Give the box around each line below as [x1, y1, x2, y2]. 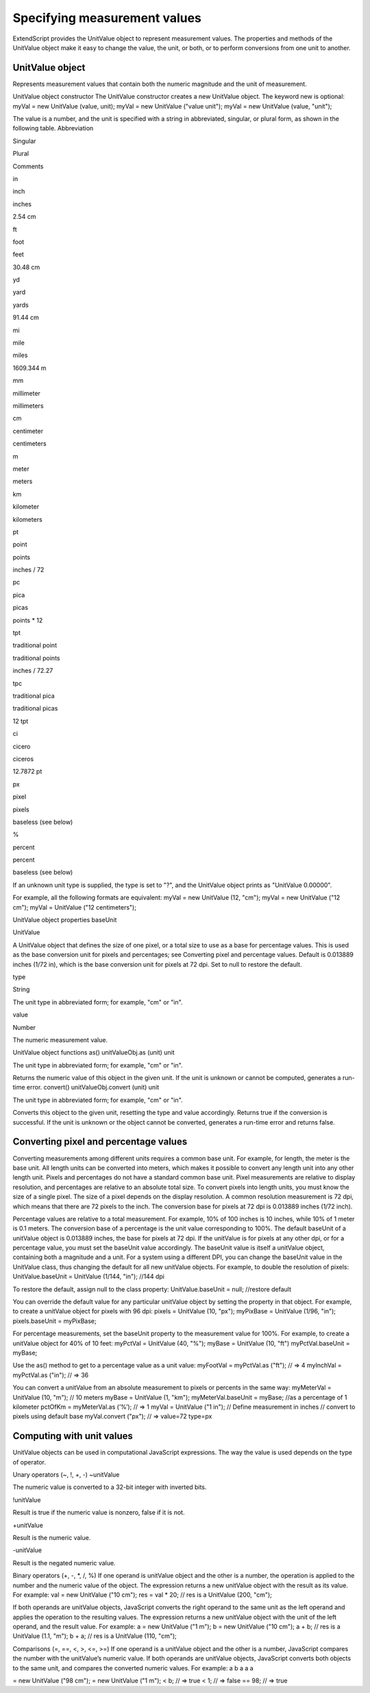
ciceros [12, 755, 34, 763]
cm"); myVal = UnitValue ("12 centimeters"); [12, 903, 137, 911]
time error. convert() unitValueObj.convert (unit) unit [12, 1083, 160, 1092]
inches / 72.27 [12, 667, 53, 675]
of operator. [12, 1458, 47, 1466]
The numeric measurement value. [12, 1035, 108, 1044]
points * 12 [12, 616, 43, 624]
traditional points [12, 654, 60, 662]
